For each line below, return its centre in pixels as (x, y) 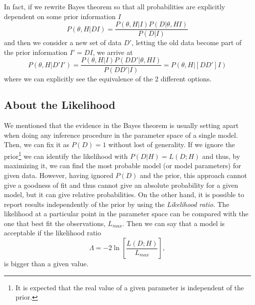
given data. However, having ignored (59, 175)
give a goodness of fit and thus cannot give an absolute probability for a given (121, 185)
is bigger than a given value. (46, 264)
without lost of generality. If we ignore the (172, 144)
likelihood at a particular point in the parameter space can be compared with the (126, 214)
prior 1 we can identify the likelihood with (66, 155)
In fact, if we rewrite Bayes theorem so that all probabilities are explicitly (115, 6)
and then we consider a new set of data (63, 42)
